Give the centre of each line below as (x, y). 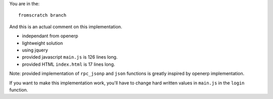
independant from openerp (50, 36)
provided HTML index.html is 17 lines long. (69, 64)
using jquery (35, 50)
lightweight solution (42, 43)
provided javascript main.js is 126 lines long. (70, 57)
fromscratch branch (42, 15)
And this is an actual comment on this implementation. (66, 27)
